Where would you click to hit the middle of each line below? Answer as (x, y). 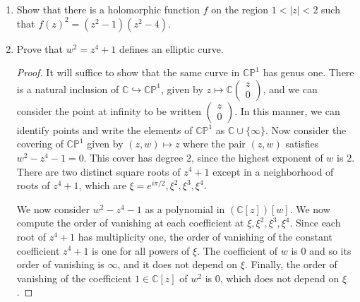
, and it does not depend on (178, 264)
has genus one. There (308, 72)
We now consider (53, 209)
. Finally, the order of (291, 264)
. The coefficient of (238, 250)
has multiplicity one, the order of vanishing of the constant (205, 236)
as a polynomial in (185, 209)
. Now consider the (306, 129)
